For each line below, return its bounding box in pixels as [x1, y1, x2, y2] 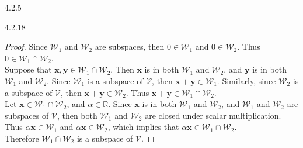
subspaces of [5, 109, 49, 121]
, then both [57, 109, 97, 121]
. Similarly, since [217, 74, 276, 87]
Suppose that [5, 63, 52, 75]
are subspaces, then [95, 40, 165, 53]
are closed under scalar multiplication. [145, 109, 281, 121]
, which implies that [107, 121, 179, 133]
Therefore [5, 132, 39, 144]
